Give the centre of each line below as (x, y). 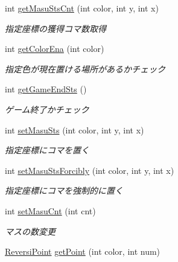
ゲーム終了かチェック (47, 109)
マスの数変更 (30, 231)
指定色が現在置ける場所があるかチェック (85, 69)
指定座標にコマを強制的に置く (64, 190)
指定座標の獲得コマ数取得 (56, 28)
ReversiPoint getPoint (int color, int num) (83, 251)
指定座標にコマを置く (47, 150)
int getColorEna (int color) (55, 49)
